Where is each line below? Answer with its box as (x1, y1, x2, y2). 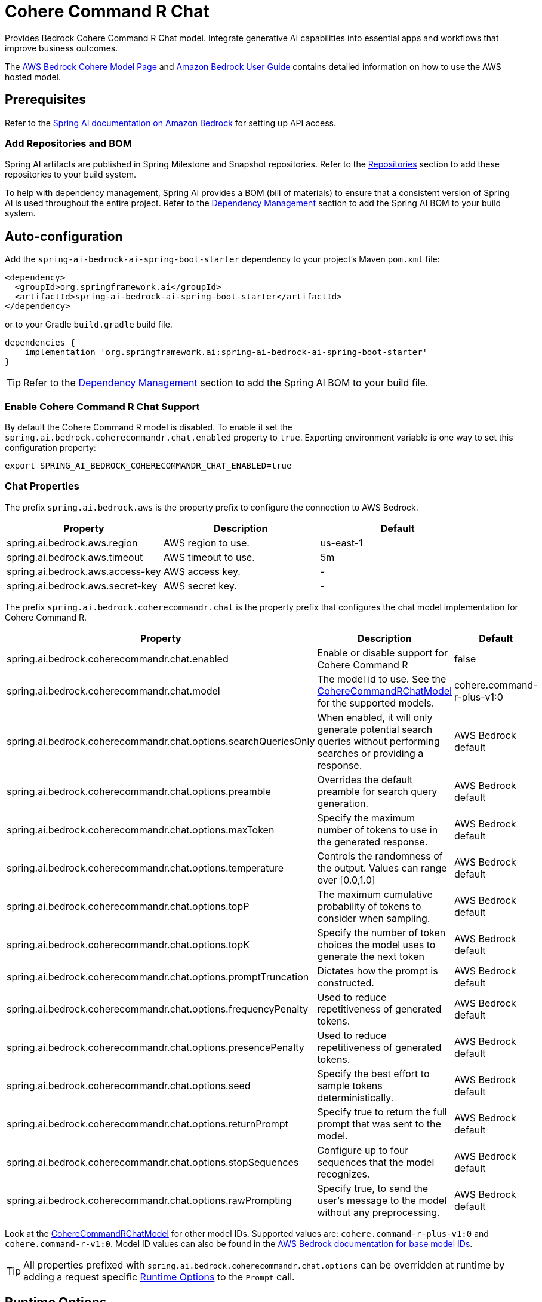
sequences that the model (317, 1156, 435, 1168)
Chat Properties (5, 480, 79, 493)
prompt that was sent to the (317, 1117, 441, 1130)
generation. (317, 797, 369, 809)
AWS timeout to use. (163, 551, 255, 563)
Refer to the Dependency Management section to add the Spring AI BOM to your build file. (23, 377, 429, 389)
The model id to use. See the (317, 673, 446, 685)
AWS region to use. (163, 536, 250, 549)
